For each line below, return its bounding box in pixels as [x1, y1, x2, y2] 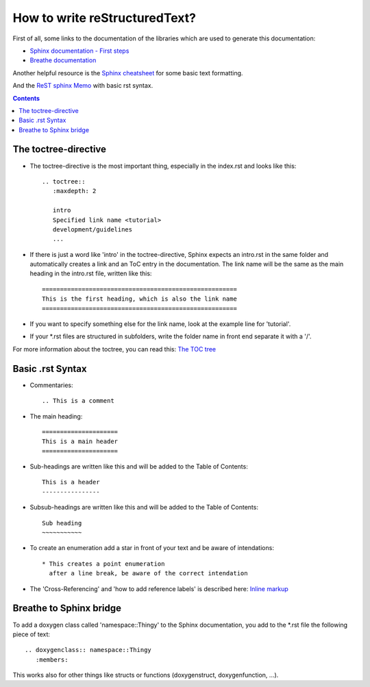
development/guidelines [52, 225, 133, 233]
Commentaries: [29, 381, 73, 389]
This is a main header [42, 438, 119, 445]
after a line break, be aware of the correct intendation [49, 569, 248, 577]
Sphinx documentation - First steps [29, 47, 129, 55]
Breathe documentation [29, 56, 97, 64]
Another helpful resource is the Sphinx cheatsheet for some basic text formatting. [12, 68, 243, 77]
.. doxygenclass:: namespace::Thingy [25, 646, 152, 654]
